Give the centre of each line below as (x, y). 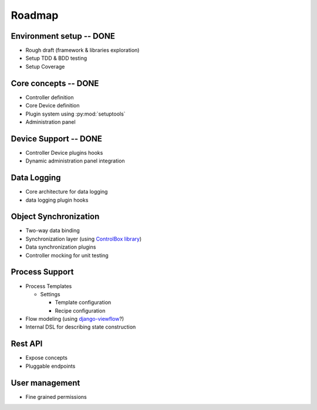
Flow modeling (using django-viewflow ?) (75, 319)
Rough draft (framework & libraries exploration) (82, 50)
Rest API (27, 344)
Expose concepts (46, 358)
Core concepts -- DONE (55, 83)
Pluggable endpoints (50, 366)
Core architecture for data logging (67, 192)
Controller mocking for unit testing (67, 255)
